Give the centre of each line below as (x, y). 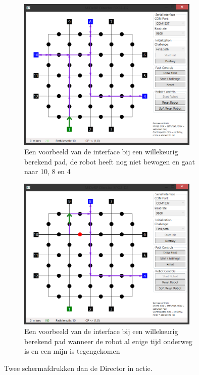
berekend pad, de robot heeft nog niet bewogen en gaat (110, 161)
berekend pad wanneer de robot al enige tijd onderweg (108, 341)
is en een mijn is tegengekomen (72, 351)
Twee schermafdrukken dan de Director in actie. (78, 368)
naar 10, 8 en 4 (47, 171)
